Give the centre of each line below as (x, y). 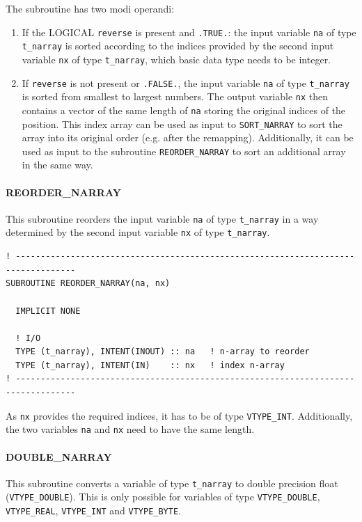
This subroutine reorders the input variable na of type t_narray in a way (162, 218)
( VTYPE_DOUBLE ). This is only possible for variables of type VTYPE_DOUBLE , (163, 497)
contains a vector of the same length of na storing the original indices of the (184, 110)
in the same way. (57, 165)
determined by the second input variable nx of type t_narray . (138, 232)
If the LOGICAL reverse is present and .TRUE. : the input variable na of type (189, 32)
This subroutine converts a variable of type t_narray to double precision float (172, 483)
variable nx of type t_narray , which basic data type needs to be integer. (176, 59)
